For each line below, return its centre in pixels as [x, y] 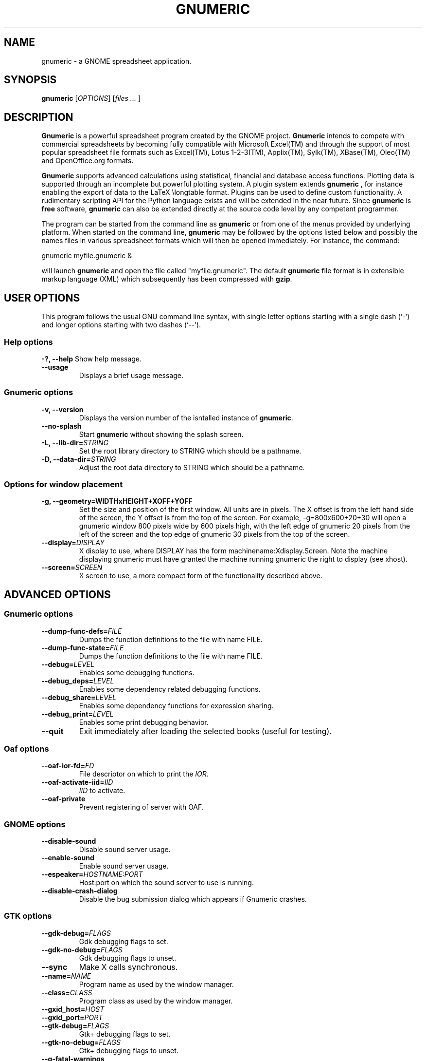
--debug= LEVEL [68, 664]
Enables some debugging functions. [137, 672]
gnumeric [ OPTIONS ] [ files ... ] [91, 98]
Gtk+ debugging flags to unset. [129, 1050]
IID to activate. [102, 791]
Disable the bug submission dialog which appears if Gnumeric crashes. [193, 899]
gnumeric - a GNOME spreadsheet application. [116, 61]
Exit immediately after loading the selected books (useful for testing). [205, 731]
